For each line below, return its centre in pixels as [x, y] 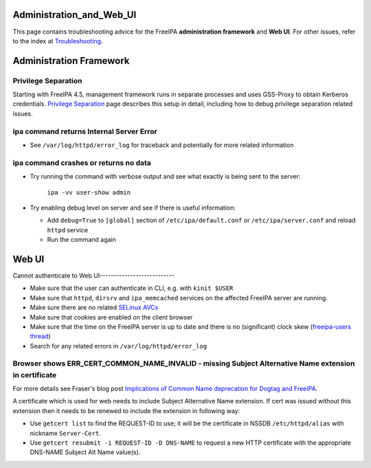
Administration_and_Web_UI [75, 15]
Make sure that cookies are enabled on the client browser [111, 317]
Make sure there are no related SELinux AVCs [94, 308]
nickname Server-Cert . [65, 433]
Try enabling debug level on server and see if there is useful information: [133, 208]
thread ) [40, 336]
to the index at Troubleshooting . [58, 41]
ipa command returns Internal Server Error [85, 131]
